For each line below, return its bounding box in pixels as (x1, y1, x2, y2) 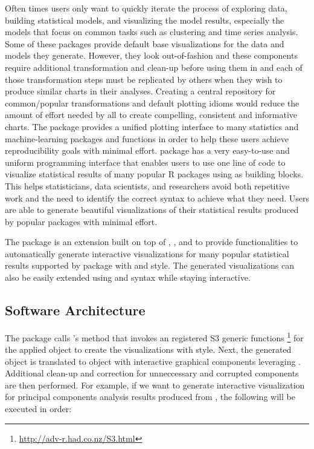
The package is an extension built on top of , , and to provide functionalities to (5, 235, 298, 248)
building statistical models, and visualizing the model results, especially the (5, 13, 284, 26)
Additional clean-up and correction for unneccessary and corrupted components (5, 367, 299, 379)
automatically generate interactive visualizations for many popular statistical (5, 247, 289, 260)
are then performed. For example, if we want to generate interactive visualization (5, 378, 305, 391)
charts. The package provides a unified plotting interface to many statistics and (5, 120, 299, 133)
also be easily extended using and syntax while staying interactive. (5, 271, 251, 284)
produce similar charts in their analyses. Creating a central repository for (5, 85, 276, 97)
